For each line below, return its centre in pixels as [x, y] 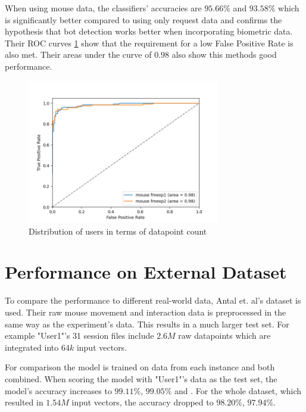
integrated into [32, 347]
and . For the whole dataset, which [238, 390]
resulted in [24, 402]
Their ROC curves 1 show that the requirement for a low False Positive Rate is [149, 43]
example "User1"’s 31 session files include [79, 335]
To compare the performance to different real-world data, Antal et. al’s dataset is [153, 300]
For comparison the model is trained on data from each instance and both [140, 367]
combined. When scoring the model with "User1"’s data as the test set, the [141, 378]
